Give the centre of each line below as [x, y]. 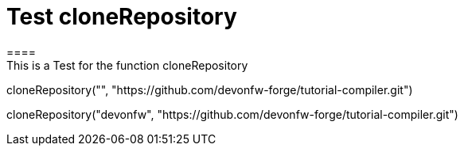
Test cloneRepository [122, 17]
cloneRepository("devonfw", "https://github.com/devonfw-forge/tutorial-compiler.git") [232, 114]
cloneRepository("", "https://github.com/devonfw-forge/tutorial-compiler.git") [210, 89]
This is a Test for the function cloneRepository [127, 65]
